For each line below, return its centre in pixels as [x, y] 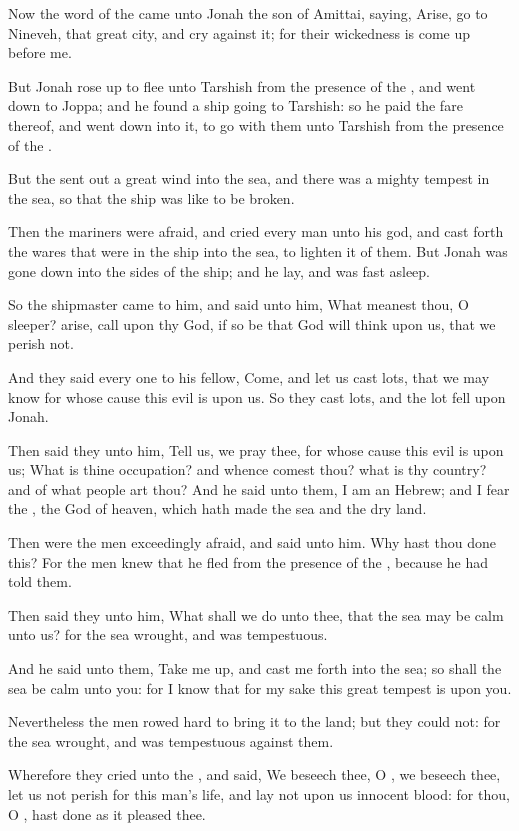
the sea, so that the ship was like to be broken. [151, 197]
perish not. [41, 343]
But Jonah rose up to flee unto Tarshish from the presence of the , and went [242, 85]
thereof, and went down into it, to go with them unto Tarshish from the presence [256, 124]
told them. [40, 581]
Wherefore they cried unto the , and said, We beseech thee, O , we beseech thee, [254, 774]
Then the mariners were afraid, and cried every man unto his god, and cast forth [256, 231]
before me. [40, 52]
